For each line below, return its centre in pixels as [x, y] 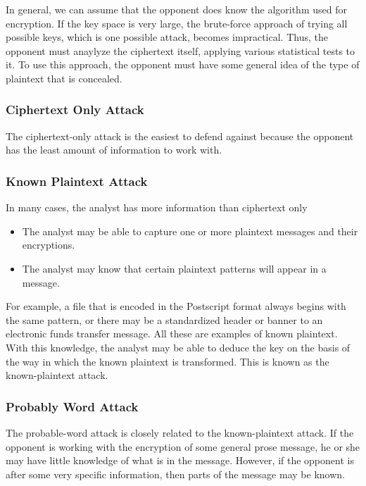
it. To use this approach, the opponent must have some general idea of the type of [183, 64]
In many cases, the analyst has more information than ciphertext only [157, 207]
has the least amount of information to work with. [114, 150]
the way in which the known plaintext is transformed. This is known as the [168, 361]
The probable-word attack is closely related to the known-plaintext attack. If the [180, 432]
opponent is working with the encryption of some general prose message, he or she [183, 446]
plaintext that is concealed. [64, 78]
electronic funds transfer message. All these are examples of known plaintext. [172, 334]
